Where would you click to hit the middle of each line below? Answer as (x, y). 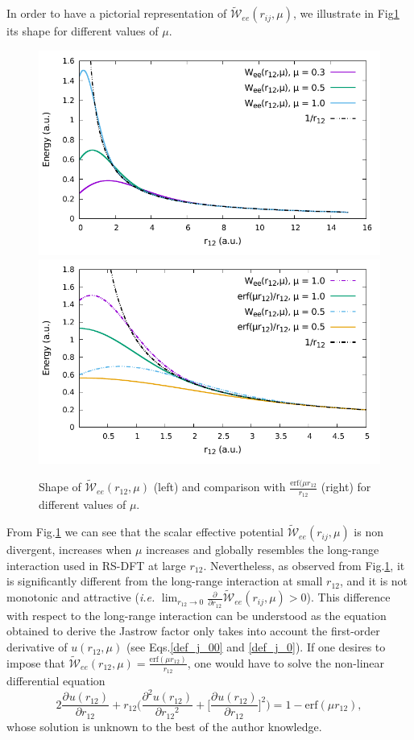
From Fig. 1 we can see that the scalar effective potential (145, 532)
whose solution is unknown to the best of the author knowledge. (164, 726)
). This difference (348, 597)
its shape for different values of (83, 31)
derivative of (37, 647)
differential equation (56, 681)
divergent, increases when (69, 550)
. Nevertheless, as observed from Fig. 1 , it (304, 565)
